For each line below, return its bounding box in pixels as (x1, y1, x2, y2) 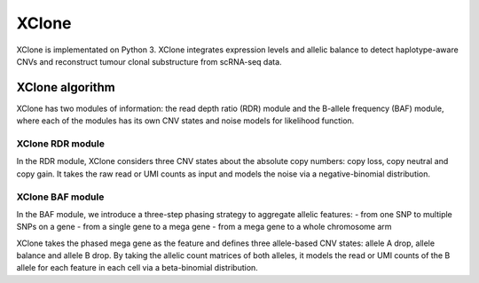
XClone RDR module (16, 138, 106, 150)
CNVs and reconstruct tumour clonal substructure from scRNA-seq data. (16, 56, 283, 67)
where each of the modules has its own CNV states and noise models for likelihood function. (16, 115, 355, 126)
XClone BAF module (16, 191, 105, 203)
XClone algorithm (16, 80, 115, 95)
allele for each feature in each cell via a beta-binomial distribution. (16, 263, 259, 273)
